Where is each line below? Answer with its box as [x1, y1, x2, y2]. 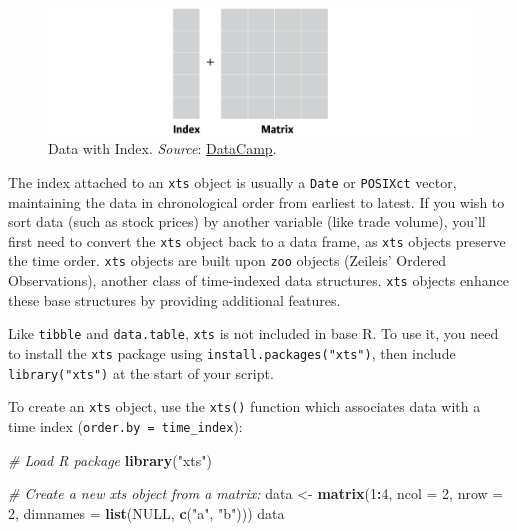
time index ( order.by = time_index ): [8, 415, 243, 436]
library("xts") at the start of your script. [8, 362, 274, 383]
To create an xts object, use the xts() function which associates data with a [8, 396, 481, 417]
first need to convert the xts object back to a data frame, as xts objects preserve [8, 230, 506, 251]
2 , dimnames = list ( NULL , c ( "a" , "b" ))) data [8, 502, 285, 523]
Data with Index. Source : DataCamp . [48, 138, 277, 159]
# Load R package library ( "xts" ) [8, 449, 212, 470]
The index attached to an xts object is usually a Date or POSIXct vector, [8, 171, 457, 192]
